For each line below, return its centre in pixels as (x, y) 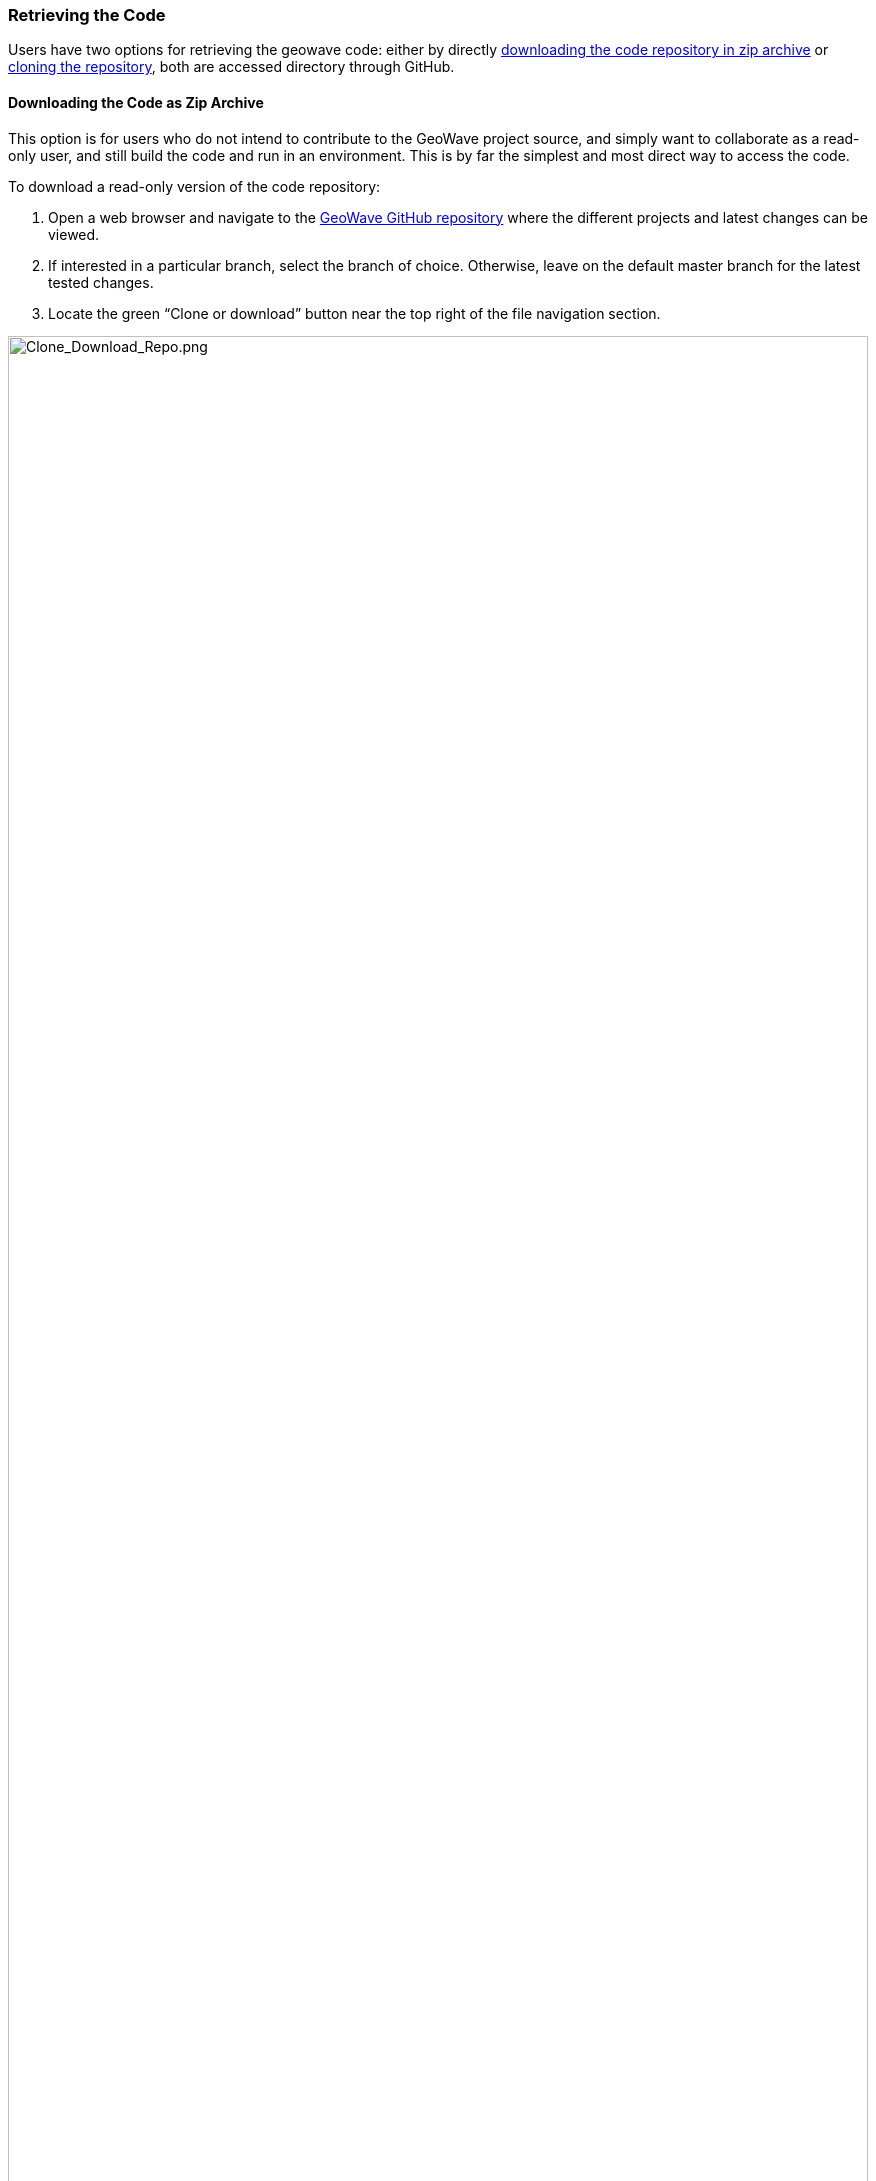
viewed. (74, 234)
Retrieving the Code (87, 15)
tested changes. (101, 282)
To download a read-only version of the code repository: (194, 186)
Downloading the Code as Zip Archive (136, 102)
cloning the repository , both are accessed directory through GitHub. (231, 67)
